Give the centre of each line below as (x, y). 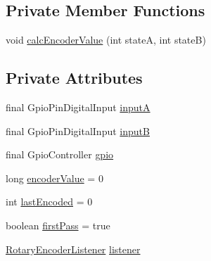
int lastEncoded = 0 (49, 202)
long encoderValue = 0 (55, 178)
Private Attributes (74, 78)
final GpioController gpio (60, 154)
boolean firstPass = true (58, 225)
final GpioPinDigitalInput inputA (78, 107)
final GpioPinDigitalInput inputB (78, 130)
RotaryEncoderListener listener (73, 249)
